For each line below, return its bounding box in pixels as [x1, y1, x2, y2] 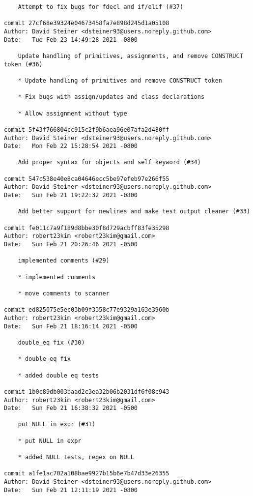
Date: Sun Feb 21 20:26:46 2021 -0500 [4, 241, 138, 248]
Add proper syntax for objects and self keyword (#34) [18, 159, 201, 166]
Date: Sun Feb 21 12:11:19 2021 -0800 [4, 486, 138, 494]
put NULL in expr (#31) [18, 421, 96, 428]
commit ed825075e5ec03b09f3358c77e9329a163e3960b [4, 306, 169, 314]
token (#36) [4, 60, 43, 68]
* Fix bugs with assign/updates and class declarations [18, 93, 205, 101]
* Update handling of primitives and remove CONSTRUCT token [18, 77, 222, 84]
